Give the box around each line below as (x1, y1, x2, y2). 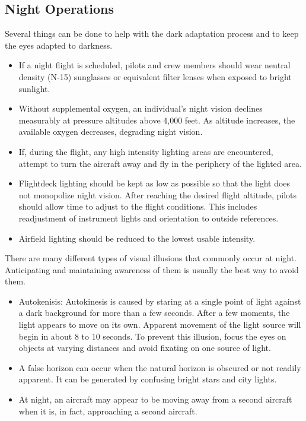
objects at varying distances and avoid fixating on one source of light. (18, 341, 271, 354)
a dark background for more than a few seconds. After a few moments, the (18, 306, 290, 319)
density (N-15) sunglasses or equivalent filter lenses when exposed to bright (18, 70, 292, 83)
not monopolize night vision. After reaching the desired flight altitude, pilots (18, 188, 297, 201)
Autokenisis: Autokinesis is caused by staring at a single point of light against (18, 295, 301, 307)
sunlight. (18, 82, 50, 94)
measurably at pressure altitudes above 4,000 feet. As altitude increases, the (18, 113, 295, 126)
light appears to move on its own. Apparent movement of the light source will (18, 318, 301, 331)
